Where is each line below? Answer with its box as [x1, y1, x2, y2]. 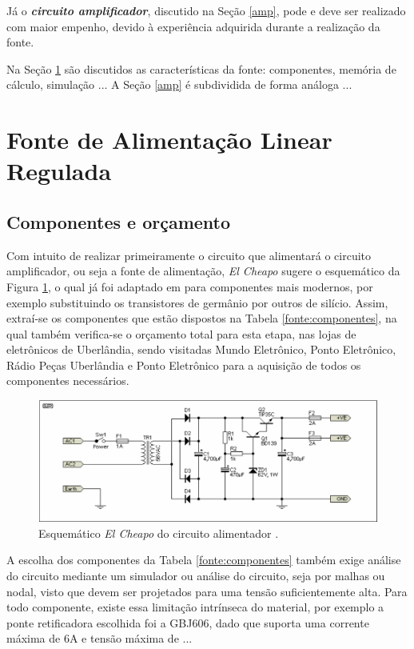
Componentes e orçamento [6, 209, 231, 234]
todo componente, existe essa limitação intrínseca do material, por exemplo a [6, 599, 384, 615]
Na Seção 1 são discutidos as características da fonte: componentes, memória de [6, 60, 396, 77]
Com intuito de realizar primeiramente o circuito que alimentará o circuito [6, 246, 372, 263]
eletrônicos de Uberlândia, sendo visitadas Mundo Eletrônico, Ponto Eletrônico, [6, 341, 396, 358]
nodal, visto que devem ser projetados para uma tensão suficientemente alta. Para [6, 583, 408, 599]
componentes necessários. [6, 372, 129, 389]
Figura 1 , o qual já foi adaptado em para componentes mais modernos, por [6, 278, 373, 294]
